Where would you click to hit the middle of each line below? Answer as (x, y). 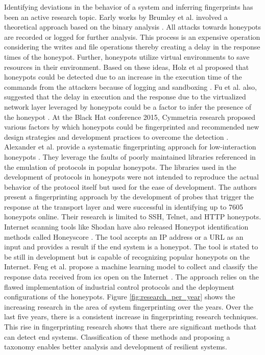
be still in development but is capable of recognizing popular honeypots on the (127, 256)
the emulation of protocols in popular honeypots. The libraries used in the (120, 167)
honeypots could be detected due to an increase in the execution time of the (123, 77)
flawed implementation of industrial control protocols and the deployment (119, 286)
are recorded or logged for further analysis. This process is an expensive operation (132, 36)
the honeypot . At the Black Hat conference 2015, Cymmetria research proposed (130, 117)
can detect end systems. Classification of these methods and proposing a (117, 336)
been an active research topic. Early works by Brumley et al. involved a (116, 17)
